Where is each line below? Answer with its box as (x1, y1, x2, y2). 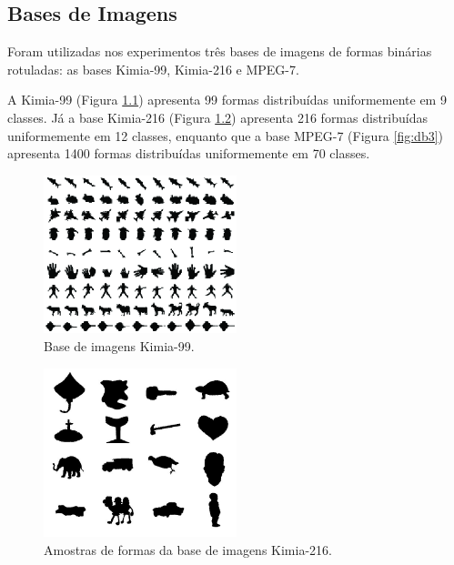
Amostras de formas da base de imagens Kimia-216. (44, 540, 332, 559)
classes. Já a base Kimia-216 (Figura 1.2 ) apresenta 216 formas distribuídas (7, 107, 428, 126)
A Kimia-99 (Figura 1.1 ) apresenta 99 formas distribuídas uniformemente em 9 (7, 90, 447, 109)
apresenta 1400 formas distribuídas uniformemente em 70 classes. (7, 144, 370, 163)
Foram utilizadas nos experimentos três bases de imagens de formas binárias (7, 42, 432, 61)
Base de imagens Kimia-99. (44, 337, 195, 355)
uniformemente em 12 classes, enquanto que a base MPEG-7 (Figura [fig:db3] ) (7, 126, 444, 145)
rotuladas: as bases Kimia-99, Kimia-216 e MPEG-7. (7, 59, 299, 78)
